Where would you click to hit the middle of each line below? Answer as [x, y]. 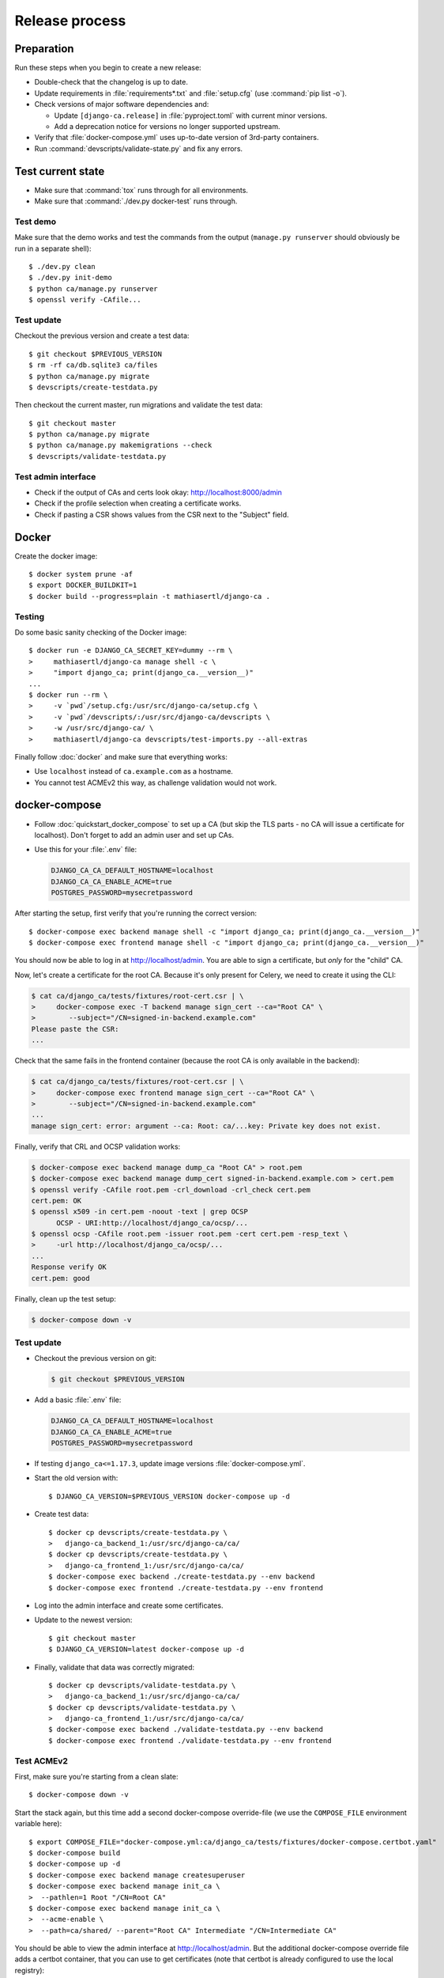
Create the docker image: [56, 556]
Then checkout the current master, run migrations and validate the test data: [139, 405]
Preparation [44, 49]
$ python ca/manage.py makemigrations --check [120, 445]
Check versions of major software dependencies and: [122, 104]
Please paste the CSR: [75, 1029]
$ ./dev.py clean [62, 267]
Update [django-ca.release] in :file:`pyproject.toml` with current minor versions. [191, 116]
